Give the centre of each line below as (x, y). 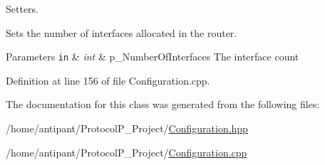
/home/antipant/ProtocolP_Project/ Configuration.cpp (127, 152)
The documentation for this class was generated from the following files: (163, 104)
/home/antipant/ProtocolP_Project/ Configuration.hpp (127, 128)
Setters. (22, 9)
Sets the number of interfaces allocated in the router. (122, 32)
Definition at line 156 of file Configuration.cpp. (108, 80)
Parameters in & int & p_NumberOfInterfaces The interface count (153, 57)
